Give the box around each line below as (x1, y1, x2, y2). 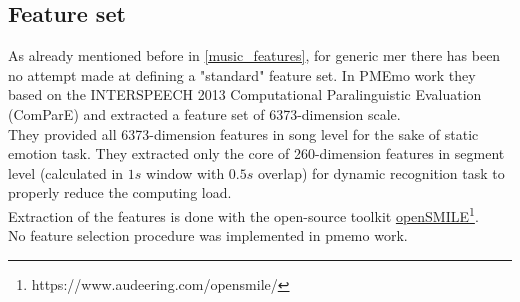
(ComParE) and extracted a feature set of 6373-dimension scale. (8, 103, 401, 124)
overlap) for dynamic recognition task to (258, 162, 505, 183)
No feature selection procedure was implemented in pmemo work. (8, 225, 408, 246)
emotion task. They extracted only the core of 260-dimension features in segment (8, 143, 505, 164)
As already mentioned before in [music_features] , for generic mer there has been (8, 45, 501, 66)
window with (146, 162, 225, 183)
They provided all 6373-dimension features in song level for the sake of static (8, 123, 479, 144)
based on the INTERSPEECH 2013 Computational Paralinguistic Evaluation (8, 84, 482, 105)
